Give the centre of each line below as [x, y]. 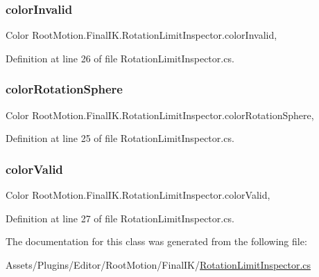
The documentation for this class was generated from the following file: [156, 241]
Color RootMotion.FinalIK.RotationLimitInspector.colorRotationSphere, [160, 115]
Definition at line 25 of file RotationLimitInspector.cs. [120, 138]
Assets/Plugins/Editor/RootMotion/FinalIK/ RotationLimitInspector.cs [158, 264]
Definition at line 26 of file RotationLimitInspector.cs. [120, 58]
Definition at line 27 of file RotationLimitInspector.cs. [120, 218]
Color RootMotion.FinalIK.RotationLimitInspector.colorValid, [138, 195]
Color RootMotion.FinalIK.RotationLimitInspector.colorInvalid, [141, 35]
